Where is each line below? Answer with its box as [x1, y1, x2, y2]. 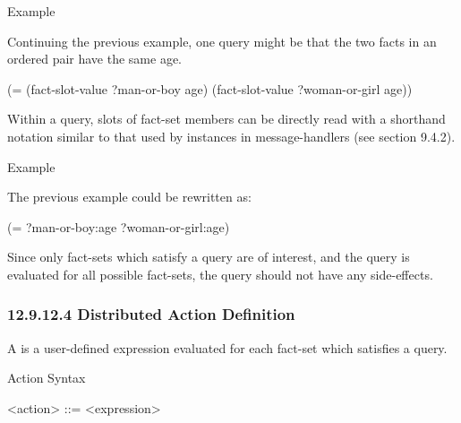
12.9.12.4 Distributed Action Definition [7, 303, 295, 325]
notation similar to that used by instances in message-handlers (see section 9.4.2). [7, 126, 456, 145]
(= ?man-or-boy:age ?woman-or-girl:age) [7, 217, 230, 236]
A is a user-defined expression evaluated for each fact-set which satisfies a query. [7, 338, 448, 357]
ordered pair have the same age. [7, 49, 183, 68]
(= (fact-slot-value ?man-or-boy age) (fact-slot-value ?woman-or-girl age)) [7, 79, 413, 98]
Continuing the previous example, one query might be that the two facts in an [7, 31, 437, 50]
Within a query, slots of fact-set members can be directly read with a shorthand [7, 109, 446, 128]
